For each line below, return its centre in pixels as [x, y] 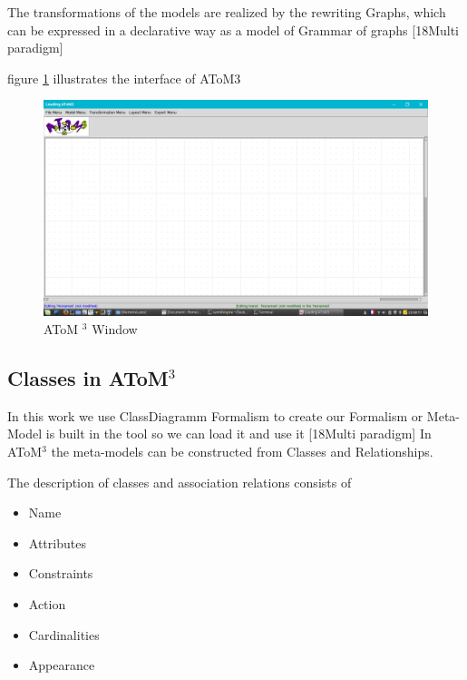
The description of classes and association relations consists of [180, 482]
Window [115, 329]
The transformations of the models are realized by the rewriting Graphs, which [227, 12]
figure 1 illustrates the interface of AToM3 [124, 78]
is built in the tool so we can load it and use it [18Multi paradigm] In [238, 434]
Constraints [61, 573]
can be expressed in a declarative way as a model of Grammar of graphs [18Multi [233, 30]
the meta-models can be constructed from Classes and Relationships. [242, 452]
